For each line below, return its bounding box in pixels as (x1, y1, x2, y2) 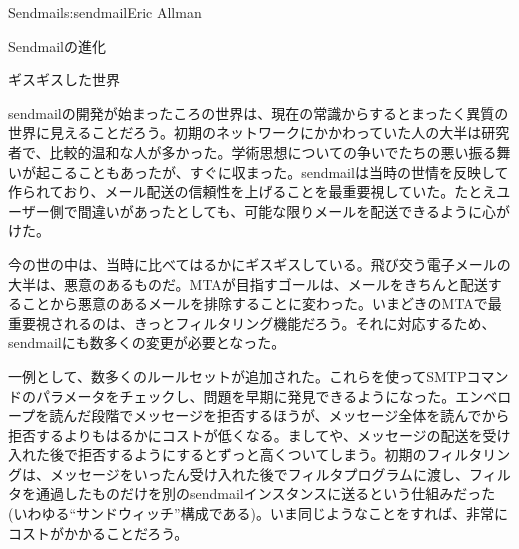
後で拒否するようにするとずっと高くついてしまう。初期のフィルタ (49, 444, 483, 465)
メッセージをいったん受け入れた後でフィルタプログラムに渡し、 (49, 463, 470, 484)
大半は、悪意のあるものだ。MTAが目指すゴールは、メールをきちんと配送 (8, 273, 488, 294)
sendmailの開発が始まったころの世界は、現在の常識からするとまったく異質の (8, 102, 509, 123)
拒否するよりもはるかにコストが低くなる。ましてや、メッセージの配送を (8, 424, 483, 445)
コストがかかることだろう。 (8, 522, 189, 543)
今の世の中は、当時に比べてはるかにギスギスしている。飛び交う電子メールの (8, 253, 511, 274)
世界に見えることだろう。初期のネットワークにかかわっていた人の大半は (8, 122, 482, 143)
